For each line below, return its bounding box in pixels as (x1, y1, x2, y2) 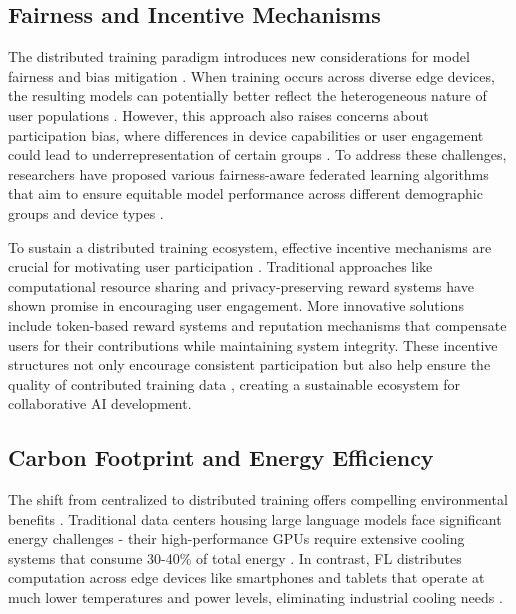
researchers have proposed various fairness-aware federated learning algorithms (8, 163, 489, 184)
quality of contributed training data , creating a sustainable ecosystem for (8, 373, 460, 394)
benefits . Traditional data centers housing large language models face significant (8, 508, 502, 529)
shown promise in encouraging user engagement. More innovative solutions (8, 295, 464, 316)
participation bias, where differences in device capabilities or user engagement (8, 124, 484, 145)
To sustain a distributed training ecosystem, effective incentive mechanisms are (8, 236, 492, 257)
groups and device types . (8, 202, 164, 223)
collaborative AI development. (8, 393, 192, 414)
